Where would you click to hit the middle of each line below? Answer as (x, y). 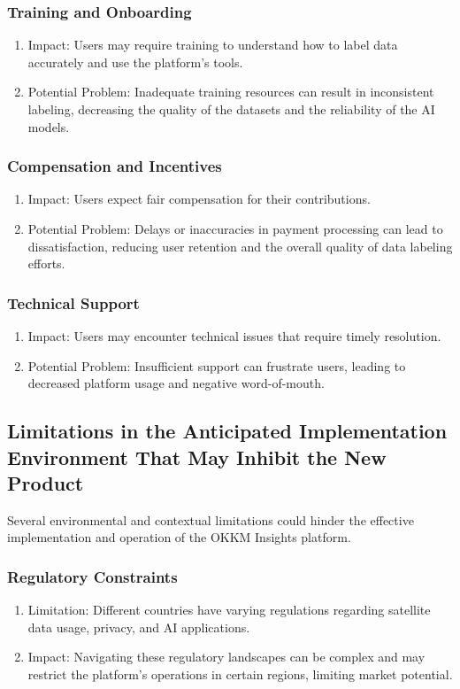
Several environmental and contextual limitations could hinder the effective (211, 519)
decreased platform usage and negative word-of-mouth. (176, 383)
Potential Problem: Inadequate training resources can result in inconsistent (231, 92)
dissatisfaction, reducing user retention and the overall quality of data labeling (240, 246)
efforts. (46, 263)
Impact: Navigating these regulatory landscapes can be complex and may (226, 657)
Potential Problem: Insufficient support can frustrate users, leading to (217, 365)
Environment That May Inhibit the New (197, 457)
